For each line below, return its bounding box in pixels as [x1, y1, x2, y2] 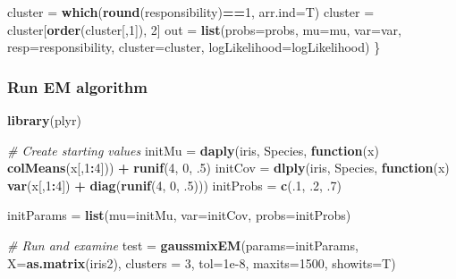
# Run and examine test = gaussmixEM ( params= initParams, [7, 235, 359, 254]
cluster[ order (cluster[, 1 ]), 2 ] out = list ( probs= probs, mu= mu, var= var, [7, 20, 402, 38]
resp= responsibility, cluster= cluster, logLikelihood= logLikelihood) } [7, 38, 381, 56]
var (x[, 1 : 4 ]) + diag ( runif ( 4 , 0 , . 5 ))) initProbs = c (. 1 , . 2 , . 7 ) [7, 175, 342, 194]
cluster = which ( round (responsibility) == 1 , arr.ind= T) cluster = [7, 3, 375, 21]
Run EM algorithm [7, 75, 148, 97]
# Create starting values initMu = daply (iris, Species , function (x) [7, 140, 379, 159]
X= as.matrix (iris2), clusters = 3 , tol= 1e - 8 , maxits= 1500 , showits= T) [7, 253, 396, 272]
